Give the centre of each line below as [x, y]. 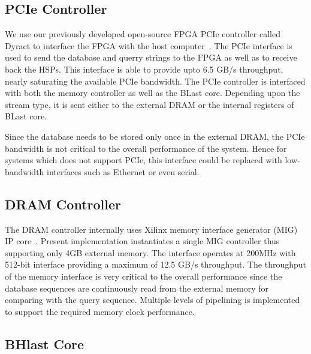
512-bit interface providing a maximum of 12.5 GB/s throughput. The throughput [156, 264]
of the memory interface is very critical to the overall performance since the [144, 276]
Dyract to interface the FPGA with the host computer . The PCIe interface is [149, 45]
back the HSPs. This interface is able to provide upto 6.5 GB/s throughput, [144, 69]
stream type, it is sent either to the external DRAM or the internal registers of [150, 104]
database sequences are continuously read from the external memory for [137, 288]
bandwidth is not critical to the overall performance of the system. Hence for [146, 148]
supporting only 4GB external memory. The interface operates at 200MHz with [150, 252]
